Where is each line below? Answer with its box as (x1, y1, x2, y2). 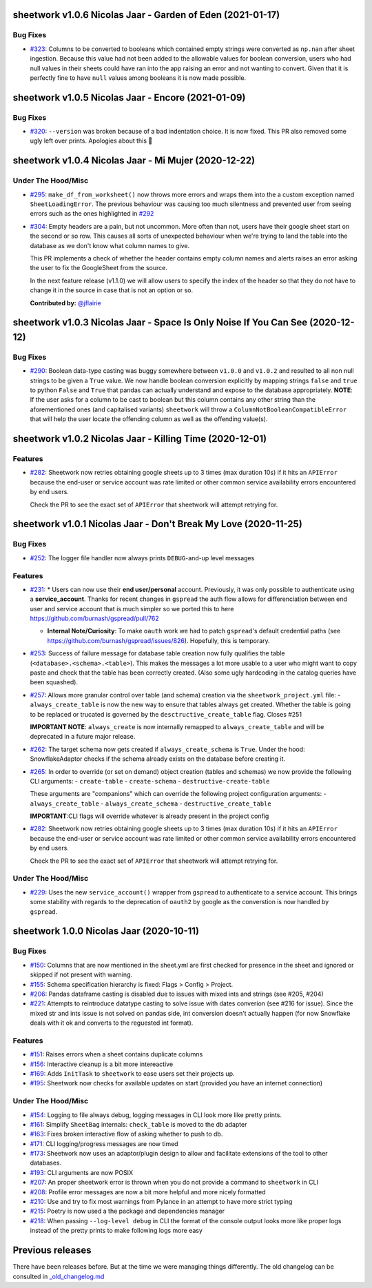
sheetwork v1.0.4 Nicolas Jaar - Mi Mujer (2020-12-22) (12, 155, 255, 167)
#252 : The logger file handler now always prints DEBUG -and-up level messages (30, 553, 255, 562)
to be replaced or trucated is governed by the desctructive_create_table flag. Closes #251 (30, 710, 302, 718)
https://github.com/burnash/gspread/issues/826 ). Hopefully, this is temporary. (47, 636, 270, 644)
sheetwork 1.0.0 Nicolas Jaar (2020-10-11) (12, 926, 200, 937)
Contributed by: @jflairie (30, 298, 101, 307)
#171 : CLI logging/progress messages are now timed (30, 1139, 178, 1147)
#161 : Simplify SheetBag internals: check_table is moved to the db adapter (30, 1120, 247, 1128)
